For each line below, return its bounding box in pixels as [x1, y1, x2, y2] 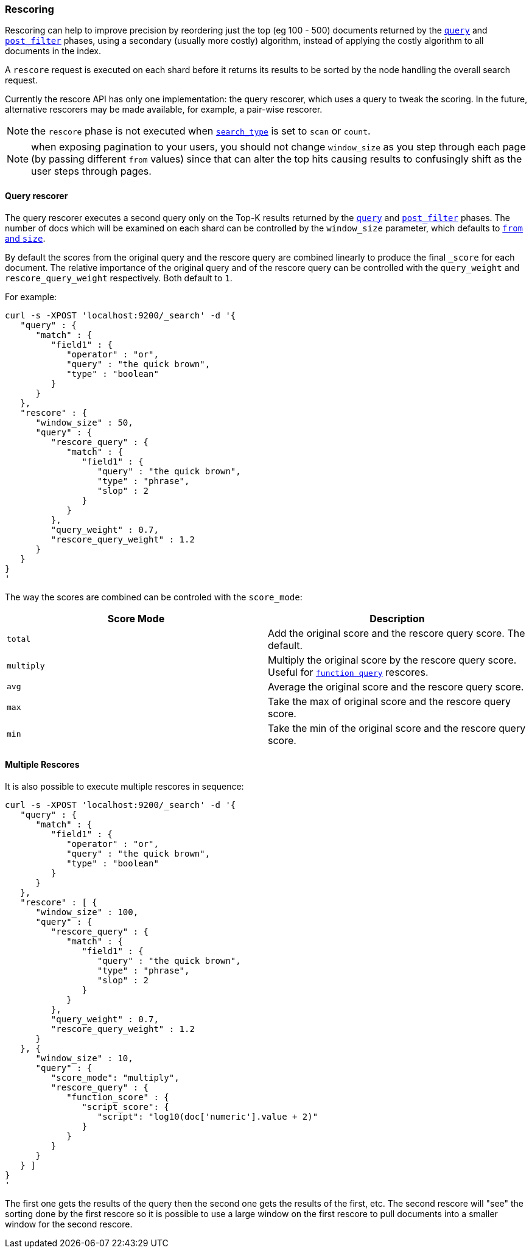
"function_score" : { [66, 1092, 169, 1102]
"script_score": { [82, 1101, 169, 1112]
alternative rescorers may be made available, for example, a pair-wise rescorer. [5, 104, 323, 115]
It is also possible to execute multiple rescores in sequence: [5, 781, 244, 791]
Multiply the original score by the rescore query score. [268, 653, 517, 666]
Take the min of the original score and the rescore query [268, 721, 526, 734]
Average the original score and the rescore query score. [268, 680, 524, 693]
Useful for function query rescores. [268, 665, 429, 678]
